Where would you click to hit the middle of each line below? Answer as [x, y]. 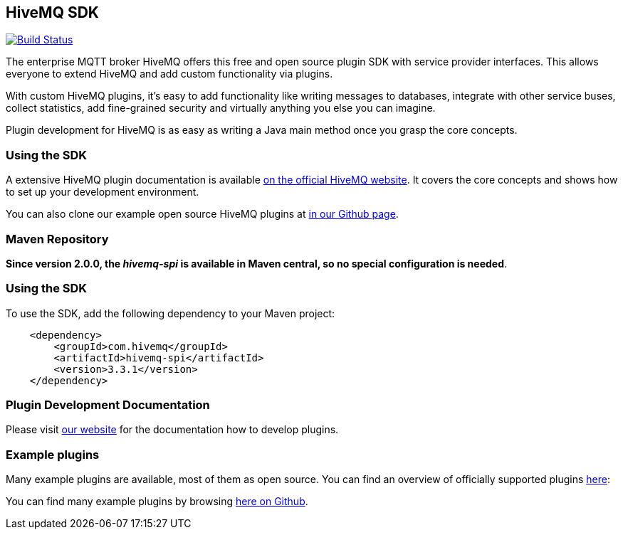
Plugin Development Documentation [108, 405]
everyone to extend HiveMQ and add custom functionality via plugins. [169, 74]
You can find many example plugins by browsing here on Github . [157, 502]
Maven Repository [57, 239]
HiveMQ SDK [52, 12]
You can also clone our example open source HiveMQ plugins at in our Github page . [202, 214]
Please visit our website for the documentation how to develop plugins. [172, 430]
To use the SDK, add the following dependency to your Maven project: [171, 313]
